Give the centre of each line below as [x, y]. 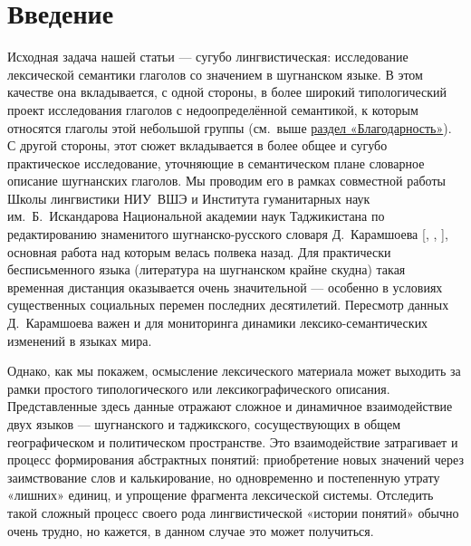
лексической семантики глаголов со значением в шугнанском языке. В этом [215, 74]
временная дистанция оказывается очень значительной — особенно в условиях [225, 287]
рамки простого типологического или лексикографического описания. [199, 388]
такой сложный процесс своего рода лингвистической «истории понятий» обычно [233, 512]
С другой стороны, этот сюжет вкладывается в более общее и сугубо [197, 145]
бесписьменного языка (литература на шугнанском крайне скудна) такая [207, 269]
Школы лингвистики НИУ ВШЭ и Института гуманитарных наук [189, 198]
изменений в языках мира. [80, 340]
